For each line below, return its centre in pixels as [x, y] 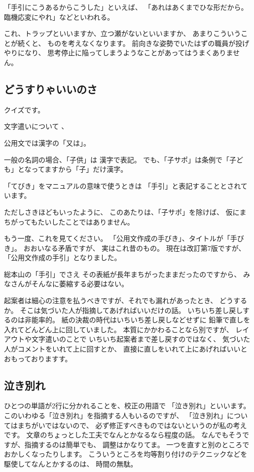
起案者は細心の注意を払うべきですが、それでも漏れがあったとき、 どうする [126, 300]
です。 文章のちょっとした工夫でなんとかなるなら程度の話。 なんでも [116, 435]
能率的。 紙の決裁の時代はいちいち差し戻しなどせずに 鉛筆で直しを [141, 320]
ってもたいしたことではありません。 [76, 221]
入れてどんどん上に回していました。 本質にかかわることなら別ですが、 [119, 329]
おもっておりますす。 [38, 358]
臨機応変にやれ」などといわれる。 [59, 17]
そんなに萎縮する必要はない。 [80, 284]
